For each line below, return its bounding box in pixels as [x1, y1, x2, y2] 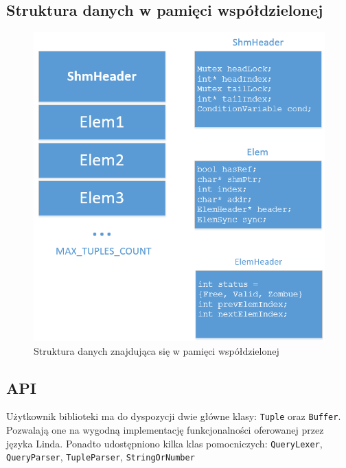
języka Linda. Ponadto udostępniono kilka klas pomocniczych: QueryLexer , [6, 436, 323, 450]
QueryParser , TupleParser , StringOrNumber [6, 449, 195, 464]
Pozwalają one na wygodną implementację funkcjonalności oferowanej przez [6, 423, 324, 437]
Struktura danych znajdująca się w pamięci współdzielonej [34, 343, 279, 358]
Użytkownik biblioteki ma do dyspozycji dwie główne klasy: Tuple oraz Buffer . [6, 409, 341, 423]
